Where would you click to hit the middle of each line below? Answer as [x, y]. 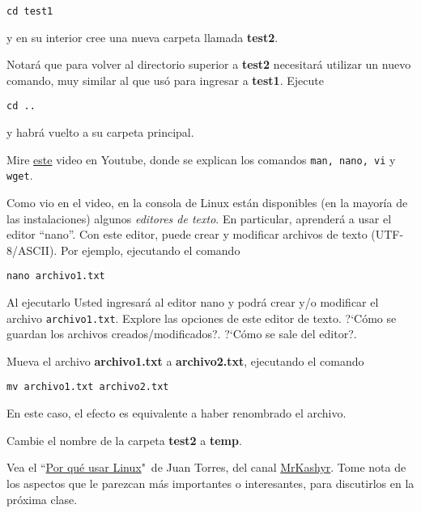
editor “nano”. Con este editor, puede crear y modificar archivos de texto [187, 234]
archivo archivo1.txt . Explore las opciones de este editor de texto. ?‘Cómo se [202, 318]
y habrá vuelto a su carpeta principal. [100, 132]
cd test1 [30, 11]
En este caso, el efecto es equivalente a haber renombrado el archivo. [176, 413]
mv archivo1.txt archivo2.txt [88, 387]
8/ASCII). [32, 250]
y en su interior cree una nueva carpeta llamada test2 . [142, 37]
